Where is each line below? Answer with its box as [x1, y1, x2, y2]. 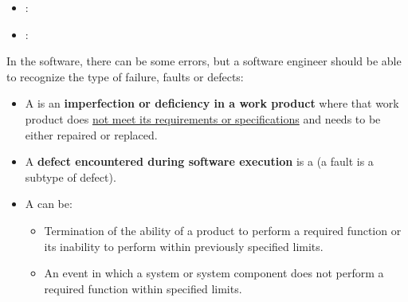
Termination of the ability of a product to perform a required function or [44, 222, 402, 238]
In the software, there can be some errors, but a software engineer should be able [6, 53, 402, 69]
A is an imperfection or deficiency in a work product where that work [25, 95, 399, 112]
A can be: [25, 195, 73, 212]
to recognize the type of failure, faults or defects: [6, 68, 244, 84]
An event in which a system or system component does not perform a [44, 265, 384, 281]
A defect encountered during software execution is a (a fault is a [25, 153, 374, 170]
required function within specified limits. [44, 280, 242, 296]
